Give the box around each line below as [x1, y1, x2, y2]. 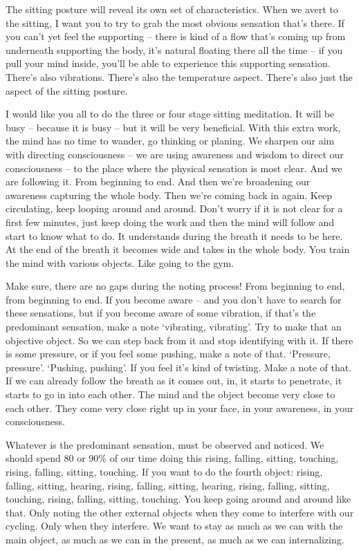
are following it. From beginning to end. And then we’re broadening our [6, 174, 311, 189]
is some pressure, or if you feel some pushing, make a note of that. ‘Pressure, [6, 346, 331, 361]
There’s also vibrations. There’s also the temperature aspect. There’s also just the [6, 69, 353, 84]
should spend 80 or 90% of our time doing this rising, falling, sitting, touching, [6, 451, 339, 465]
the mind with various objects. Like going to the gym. [6, 255, 234, 270]
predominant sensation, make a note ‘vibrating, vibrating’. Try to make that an [6, 319, 342, 334]
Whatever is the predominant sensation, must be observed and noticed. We [6, 437, 324, 451]
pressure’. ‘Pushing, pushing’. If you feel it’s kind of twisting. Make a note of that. [6, 359, 352, 374]
